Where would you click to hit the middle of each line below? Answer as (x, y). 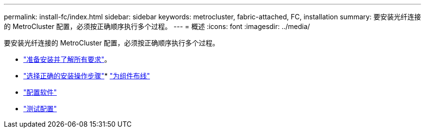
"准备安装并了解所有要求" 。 (67, 59)
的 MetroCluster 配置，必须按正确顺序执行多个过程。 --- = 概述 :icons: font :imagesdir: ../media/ (157, 26)
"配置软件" (40, 92)
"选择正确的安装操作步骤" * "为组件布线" (87, 76)
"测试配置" (40, 109)
